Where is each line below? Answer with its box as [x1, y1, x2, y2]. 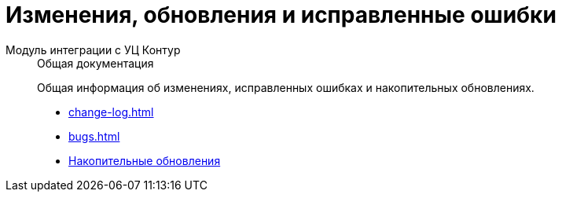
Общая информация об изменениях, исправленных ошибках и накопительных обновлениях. [37, 80, 534, 94]
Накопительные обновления [68, 153, 221, 167]
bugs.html [68, 129, 120, 143]
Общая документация [37, 56, 154, 70]
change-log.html [68, 104, 154, 119]
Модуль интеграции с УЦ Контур [6, 42, 181, 57]
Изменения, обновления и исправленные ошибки [6, 2, 556, 28]
